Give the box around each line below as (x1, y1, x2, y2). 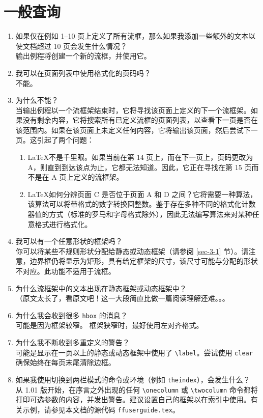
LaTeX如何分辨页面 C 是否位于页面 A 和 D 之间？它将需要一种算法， (27, 188, 257, 199)
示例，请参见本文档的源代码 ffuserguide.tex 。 (22, 404, 180, 414)
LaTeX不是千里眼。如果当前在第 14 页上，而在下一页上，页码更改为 (27, 152, 253, 162)
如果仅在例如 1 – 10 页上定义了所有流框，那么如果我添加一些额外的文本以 (15, 31, 256, 41)
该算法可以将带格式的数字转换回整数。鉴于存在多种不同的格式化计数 (27, 199, 256, 209)
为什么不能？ (15, 95, 59, 105)
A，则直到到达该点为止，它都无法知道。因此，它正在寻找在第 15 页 (27, 161, 252, 172)
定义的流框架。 (73, 172, 124, 182)
